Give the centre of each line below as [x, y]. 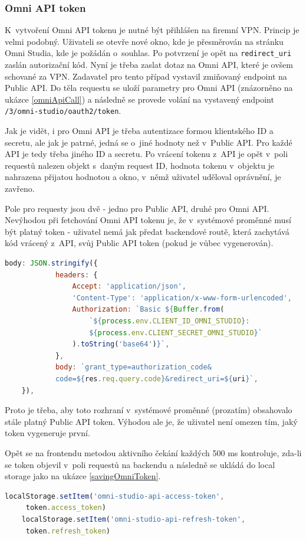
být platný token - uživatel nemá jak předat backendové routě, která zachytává [147, 231]
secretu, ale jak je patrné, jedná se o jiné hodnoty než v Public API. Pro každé [149, 142]
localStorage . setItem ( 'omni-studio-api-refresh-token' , [134, 519]
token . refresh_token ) [68, 531]
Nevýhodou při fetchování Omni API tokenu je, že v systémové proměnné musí [148, 220]
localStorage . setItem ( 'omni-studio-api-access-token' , [115, 496]
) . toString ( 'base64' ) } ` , [121, 344]
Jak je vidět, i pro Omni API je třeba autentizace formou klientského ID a [139, 131]
